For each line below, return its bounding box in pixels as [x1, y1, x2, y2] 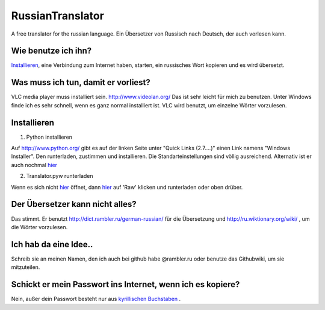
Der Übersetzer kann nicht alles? [11, 199, 137, 209]
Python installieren [26, 133, 72, 141]
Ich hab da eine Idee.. [11, 239, 93, 250]
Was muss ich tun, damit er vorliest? [11, 77, 150, 87]
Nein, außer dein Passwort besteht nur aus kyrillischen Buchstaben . [11, 296, 181, 303]
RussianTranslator [11, 9, 105, 22]
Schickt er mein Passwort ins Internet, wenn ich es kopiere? [11, 279, 240, 289]
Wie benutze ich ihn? [11, 46, 92, 56]
